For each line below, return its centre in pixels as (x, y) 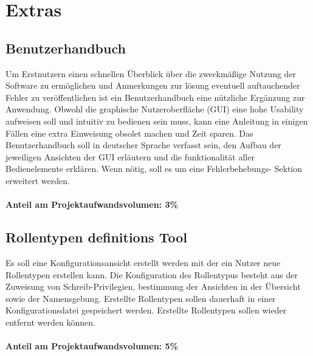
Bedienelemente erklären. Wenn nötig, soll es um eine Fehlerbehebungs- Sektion (154, 169)
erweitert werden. (38, 180)
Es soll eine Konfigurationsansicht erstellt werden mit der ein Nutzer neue (143, 262)
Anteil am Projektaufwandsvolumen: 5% (92, 346)
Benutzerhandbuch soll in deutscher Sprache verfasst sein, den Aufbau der (143, 145)
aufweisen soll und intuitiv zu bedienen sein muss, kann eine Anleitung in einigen (157, 121)
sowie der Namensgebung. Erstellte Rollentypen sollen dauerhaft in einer (141, 298)
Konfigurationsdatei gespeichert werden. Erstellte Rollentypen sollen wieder (146, 310)
